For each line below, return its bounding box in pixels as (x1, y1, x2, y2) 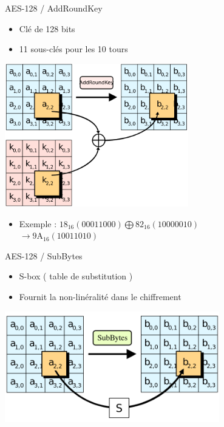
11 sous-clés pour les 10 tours (19, 43, 128, 55)
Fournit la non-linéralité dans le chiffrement (19, 290, 182, 302)
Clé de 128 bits (19, 22, 75, 35)
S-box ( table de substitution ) (19, 270, 133, 282)
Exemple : (19, 217, 57, 230)
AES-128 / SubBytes (5, 249, 83, 262)
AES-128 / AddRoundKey (5, 2, 103, 14)
